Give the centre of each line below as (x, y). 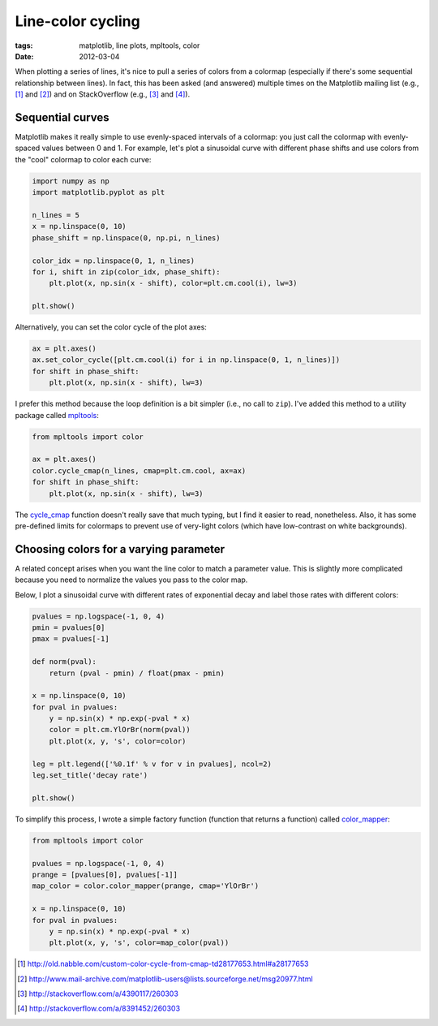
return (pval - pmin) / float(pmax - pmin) (137, 673)
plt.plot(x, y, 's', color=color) (118, 741)
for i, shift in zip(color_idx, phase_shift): (126, 272)
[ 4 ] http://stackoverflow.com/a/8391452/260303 (99, 1009)
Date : (24, 56)
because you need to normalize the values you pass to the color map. (131, 580)
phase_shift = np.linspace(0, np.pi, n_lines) (126, 238)
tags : (24, 45)
